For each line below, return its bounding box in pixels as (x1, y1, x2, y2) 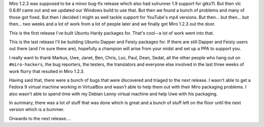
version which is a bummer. (9, 107, 65, 112)
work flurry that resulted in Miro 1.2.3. (9, 68, 85, 74)
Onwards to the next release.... (9, 115, 71, 121)
